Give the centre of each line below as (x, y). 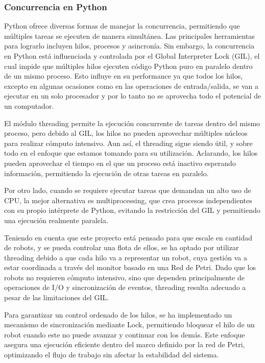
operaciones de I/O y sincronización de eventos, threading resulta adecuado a (125, 287)
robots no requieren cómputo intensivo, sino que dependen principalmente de (124, 277)
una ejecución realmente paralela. (56, 220)
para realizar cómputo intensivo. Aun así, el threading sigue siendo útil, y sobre (128, 143)
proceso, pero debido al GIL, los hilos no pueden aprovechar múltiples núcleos (126, 133)
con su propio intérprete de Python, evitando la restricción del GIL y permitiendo (132, 210)
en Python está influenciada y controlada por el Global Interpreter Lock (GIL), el (132, 56)
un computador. (29, 105)
